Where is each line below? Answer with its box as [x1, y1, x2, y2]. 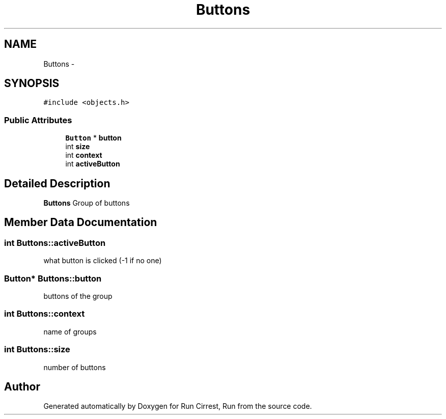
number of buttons [43, 362, 106, 372]
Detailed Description [4, 177, 110, 190]
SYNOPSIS [4, 77, 60, 90]
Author [4, 380, 40, 393]
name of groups [43, 327, 97, 336]
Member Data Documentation [4, 216, 157, 229]
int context [65, 151, 102, 160]
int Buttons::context [4, 309, 85, 319]
